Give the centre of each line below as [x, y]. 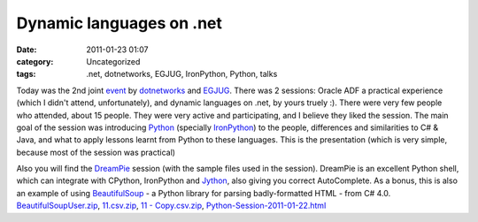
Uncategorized [113, 61]
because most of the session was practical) [96, 152]
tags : [26, 74]
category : [35, 61]
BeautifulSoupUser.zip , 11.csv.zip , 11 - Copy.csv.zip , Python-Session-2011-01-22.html [171, 206]
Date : [27, 50]
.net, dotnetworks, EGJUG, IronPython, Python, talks [182, 74]
